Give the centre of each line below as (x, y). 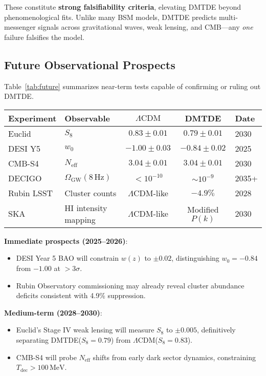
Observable (87, 118)
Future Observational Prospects (90, 64)
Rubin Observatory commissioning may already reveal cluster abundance (130, 285)
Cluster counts (91, 193)
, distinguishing (195, 258)
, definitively (216, 330)
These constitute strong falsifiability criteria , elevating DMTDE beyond (123, 7)
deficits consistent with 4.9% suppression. (81, 295)
